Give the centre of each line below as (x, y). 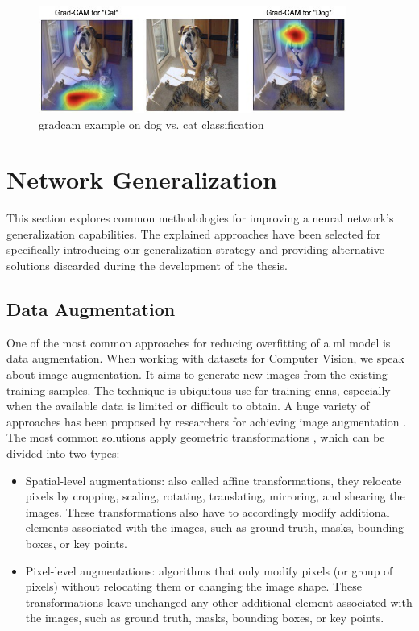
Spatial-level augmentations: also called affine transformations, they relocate (214, 480)
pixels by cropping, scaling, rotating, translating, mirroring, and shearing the (215, 496)
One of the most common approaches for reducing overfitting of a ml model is (199, 342)
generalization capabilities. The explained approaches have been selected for (194, 233)
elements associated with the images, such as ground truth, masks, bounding (215, 527)
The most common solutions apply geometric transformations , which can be (196, 437)
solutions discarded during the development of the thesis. (147, 265)
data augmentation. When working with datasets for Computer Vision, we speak (205, 358)
